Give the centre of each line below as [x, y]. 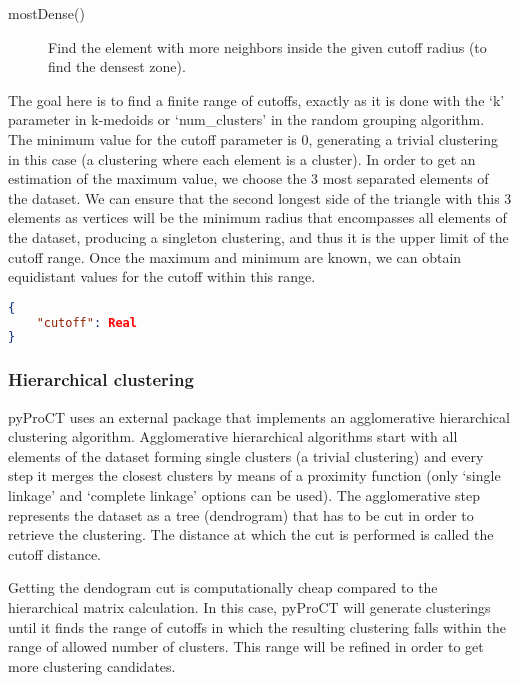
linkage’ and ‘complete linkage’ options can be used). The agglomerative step [244, 494]
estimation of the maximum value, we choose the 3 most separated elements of [248, 178]
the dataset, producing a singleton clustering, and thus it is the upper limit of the [258, 236]
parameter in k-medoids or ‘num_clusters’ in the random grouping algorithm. [246, 119]
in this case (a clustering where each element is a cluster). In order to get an [242, 158]
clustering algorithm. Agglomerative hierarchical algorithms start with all [233, 436]
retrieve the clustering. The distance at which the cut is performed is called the [251, 534]
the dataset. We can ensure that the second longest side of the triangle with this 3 [260, 197]
